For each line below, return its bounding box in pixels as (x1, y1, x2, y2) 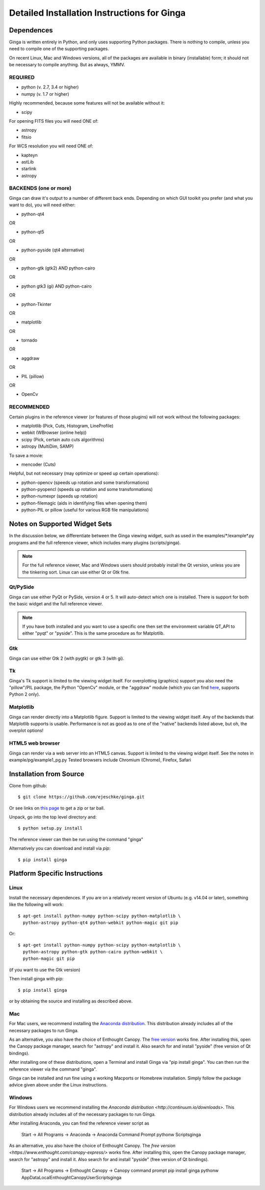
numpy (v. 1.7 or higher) (21, 91, 70, 97)
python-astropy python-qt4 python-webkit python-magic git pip (23, 920, 179, 925)
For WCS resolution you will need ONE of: (9, 143, 93, 149)
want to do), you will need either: (9, 202, 76, 208)
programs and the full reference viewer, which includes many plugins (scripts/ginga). (9, 540, 181, 545)
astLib (21, 159, 34, 164)
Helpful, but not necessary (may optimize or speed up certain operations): (9, 470, 159, 476)
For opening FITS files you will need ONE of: (9, 118, 99, 124)
